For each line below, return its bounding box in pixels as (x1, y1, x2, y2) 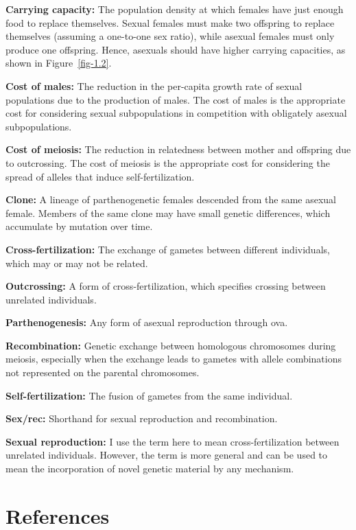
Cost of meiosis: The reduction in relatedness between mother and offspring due (5, 142, 351, 157)
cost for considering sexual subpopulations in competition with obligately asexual (5, 106, 347, 120)
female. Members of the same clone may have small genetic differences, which (5, 205, 331, 220)
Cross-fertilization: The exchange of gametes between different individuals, (5, 242, 330, 256)
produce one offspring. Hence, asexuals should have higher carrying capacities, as (5, 42, 346, 56)
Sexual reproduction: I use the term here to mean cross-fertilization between (5, 434, 340, 448)
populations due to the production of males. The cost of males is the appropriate (5, 92, 346, 106)
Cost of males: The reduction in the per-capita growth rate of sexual (5, 78, 302, 93)
